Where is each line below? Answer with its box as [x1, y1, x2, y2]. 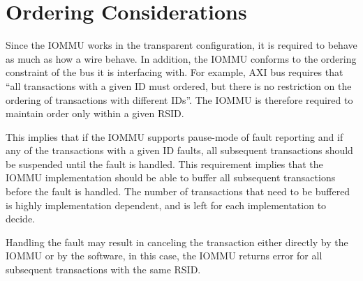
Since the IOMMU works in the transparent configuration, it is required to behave [6, 38, 357, 52]
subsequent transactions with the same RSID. [6, 262, 201, 277]
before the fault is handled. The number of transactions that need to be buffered [6, 184, 350, 199]
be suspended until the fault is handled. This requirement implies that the [6, 156, 323, 171]
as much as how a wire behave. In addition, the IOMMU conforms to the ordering [6, 51, 357, 66]
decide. [6, 211, 35, 226]
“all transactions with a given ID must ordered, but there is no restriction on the [6, 78, 352, 93]
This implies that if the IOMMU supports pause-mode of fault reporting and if [6, 129, 343, 144]
